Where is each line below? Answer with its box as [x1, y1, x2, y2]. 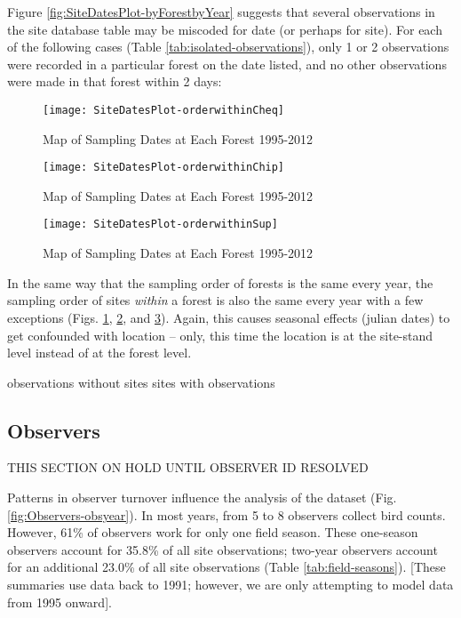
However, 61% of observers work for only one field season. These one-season [7, 523, 418, 542]
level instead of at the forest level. [7, 343, 192, 362]
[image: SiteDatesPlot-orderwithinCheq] [43, 103, 285, 116]
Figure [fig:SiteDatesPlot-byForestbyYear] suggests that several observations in [7, 3, 435, 20]
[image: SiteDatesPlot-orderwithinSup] [43, 218, 278, 231]
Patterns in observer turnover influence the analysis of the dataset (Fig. [7, 488, 397, 507]
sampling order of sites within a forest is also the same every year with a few [7, 291, 424, 309]
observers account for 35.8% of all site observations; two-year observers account [7, 540, 438, 558]
